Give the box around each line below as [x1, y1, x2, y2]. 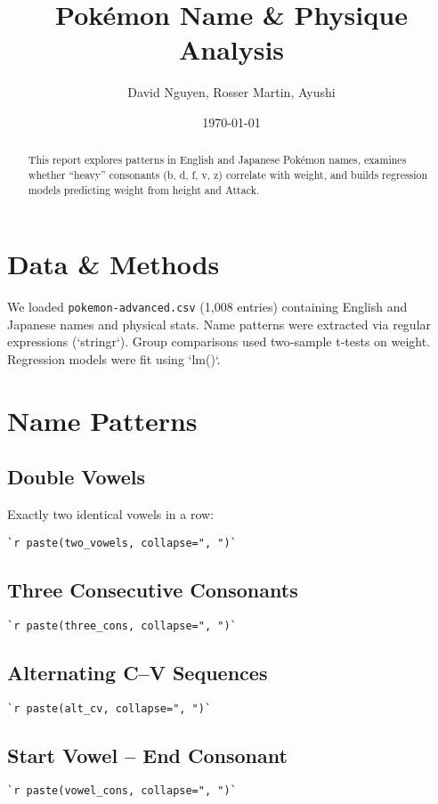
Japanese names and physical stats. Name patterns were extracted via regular [7, 314, 432, 333]
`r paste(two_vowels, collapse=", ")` [7, 536, 237, 549]
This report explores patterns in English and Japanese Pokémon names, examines [28, 152, 407, 167]
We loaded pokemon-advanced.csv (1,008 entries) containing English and [7, 297, 408, 316]
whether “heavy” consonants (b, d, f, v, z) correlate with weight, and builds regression [28, 166, 428, 182]
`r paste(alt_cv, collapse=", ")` [7, 702, 212, 715]
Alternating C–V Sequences [7, 658, 268, 686]
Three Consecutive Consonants [7, 575, 298, 603]
